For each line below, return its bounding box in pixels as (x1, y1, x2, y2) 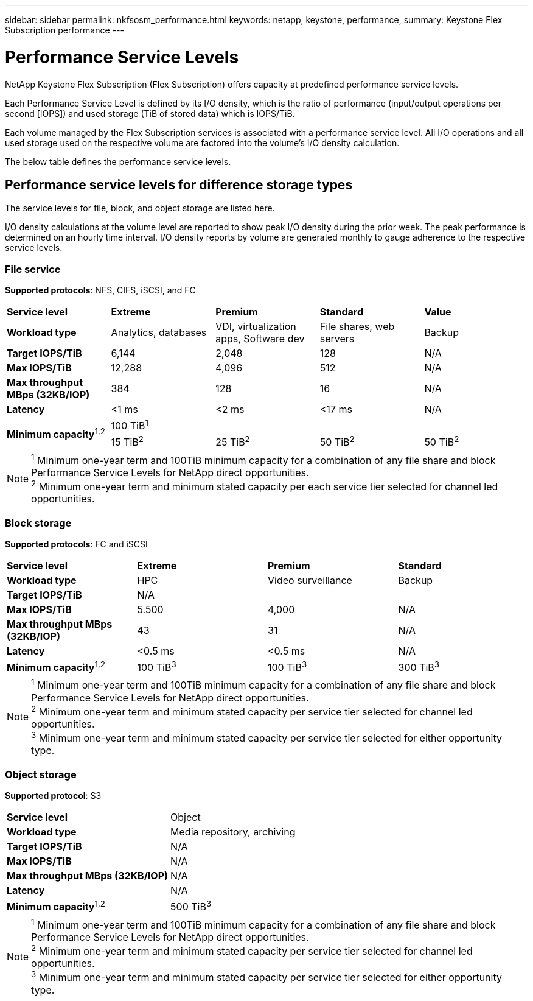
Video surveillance (268, 574, 352, 587)
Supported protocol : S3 (5, 790, 102, 801)
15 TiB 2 (111, 434, 144, 449)
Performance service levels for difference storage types (5, 177, 353, 192)
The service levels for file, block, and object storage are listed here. (5, 203, 275, 214)
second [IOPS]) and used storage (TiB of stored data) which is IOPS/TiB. (5, 108, 295, 119)
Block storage (5, 516, 72, 529)
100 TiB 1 (111, 418, 148, 432)
